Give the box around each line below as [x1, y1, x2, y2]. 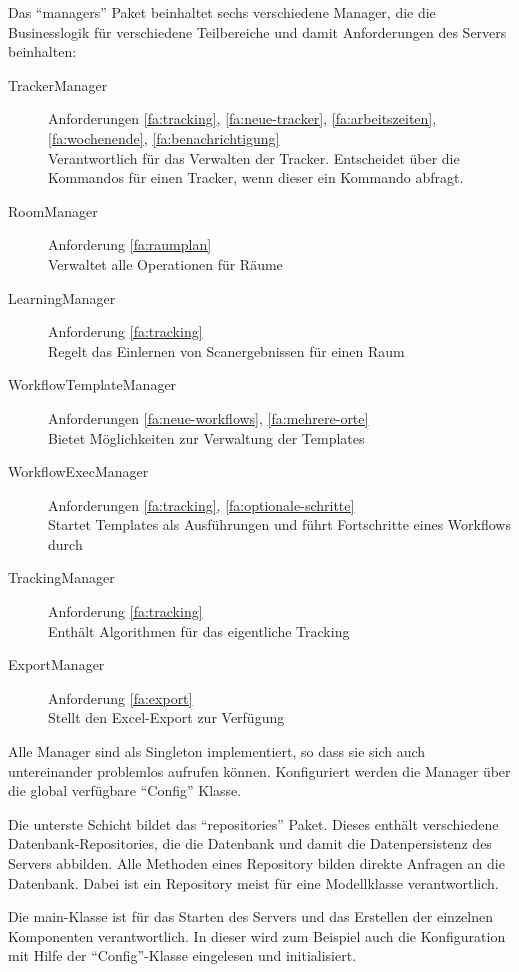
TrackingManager [8, 567, 115, 588]
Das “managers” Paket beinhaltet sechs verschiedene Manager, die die [8, 2, 436, 22]
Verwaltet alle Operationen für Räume [48, 253, 283, 274]
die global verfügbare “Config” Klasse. [8, 780, 242, 801]
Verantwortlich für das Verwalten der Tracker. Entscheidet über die [48, 147, 460, 168]
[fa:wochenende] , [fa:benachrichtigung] [48, 127, 280, 148]
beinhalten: [8, 41, 77, 62]
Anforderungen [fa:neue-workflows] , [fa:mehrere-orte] [48, 407, 369, 428]
